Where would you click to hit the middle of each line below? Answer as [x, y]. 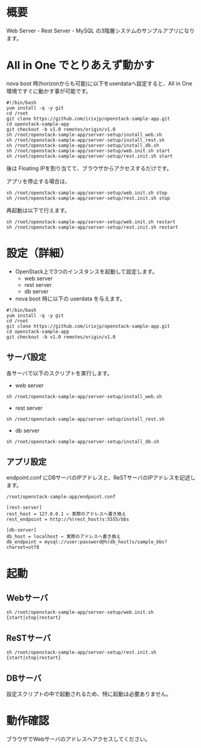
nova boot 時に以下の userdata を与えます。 [70, 298]
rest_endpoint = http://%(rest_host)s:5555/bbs [68, 520]
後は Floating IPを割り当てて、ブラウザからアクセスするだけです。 [89, 168]
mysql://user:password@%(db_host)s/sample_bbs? [106, 542]
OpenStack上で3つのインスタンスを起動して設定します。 [86, 271]
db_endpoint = [24, 542]
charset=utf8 [23, 547]
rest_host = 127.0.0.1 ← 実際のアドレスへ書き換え [66, 514]
